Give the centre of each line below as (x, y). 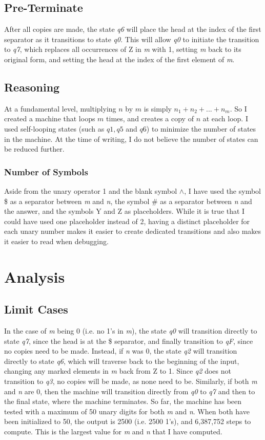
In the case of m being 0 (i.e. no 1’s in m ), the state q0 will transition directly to (131, 331)
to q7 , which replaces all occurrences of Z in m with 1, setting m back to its (123, 49)
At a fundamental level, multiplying (60, 108)
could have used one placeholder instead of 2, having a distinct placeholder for (127, 221)
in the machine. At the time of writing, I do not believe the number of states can (131, 139)
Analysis (35, 276)
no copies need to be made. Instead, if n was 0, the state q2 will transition (121, 351)
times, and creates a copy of (150, 118)
